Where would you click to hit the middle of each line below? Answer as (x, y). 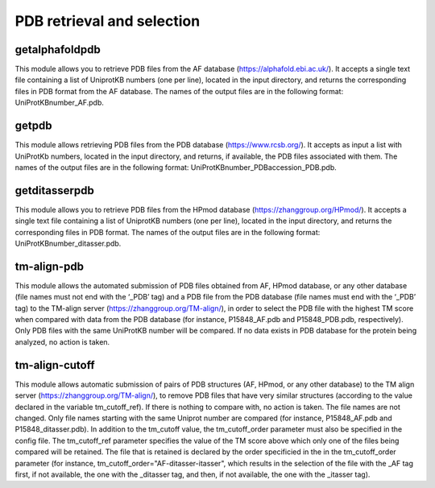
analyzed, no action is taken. (62, 341)
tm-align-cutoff (55, 365)
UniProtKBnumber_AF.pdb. (60, 103)
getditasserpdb (54, 190)
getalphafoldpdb (58, 50)
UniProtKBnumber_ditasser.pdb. (68, 243)
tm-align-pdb (50, 266)
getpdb (33, 126)
